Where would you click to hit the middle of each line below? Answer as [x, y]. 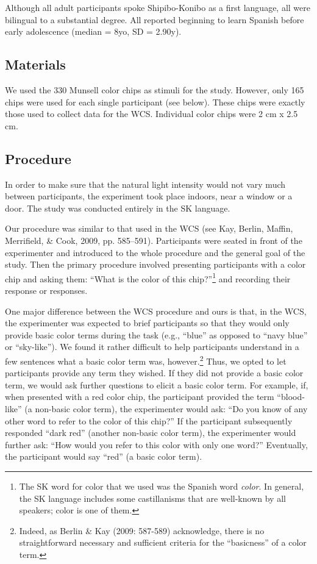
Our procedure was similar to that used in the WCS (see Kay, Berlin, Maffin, [149, 228]
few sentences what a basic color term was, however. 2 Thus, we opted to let [146, 360]
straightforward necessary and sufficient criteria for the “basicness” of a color [163, 542]
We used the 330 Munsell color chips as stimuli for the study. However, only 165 [155, 89]
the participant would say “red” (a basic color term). [104, 456]
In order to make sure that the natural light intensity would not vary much [145, 184]
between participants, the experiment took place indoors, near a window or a [149, 196]
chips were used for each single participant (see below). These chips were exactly [155, 102]
